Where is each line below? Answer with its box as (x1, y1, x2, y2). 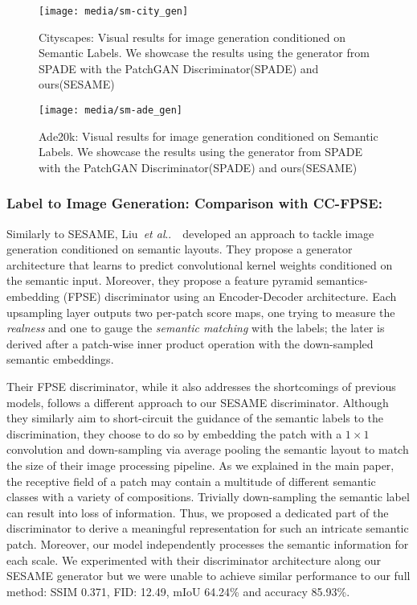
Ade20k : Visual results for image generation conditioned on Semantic (39, 127, 378, 144)
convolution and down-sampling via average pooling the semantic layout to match (6, 441, 409, 458)
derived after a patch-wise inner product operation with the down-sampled (6, 335, 374, 352)
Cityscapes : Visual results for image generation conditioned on (39, 28, 346, 45)
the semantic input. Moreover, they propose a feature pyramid (6, 272, 313, 289)
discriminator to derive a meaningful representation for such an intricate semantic (6, 520, 409, 537)
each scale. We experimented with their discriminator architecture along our (6, 551, 381, 568)
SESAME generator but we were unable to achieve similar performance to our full (6, 567, 411, 584)
